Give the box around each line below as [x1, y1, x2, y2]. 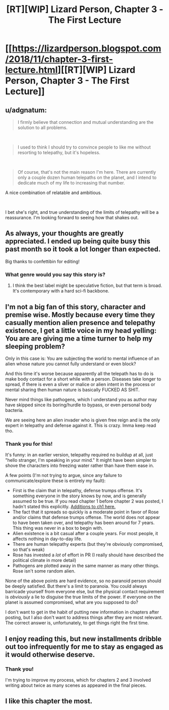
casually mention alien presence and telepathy [5, 318, 155, 327]
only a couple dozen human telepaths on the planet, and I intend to [17, 174, 157, 180]
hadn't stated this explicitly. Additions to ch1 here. [12, 504, 116, 510]
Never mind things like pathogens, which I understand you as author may [5, 396, 157, 402]
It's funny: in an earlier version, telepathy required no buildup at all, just [5, 452, 153, 458]
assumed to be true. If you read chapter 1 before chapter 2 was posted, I [12, 498, 163, 504]
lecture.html [5, 64, 58, 76]
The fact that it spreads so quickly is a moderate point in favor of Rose [12, 509, 159, 515]
